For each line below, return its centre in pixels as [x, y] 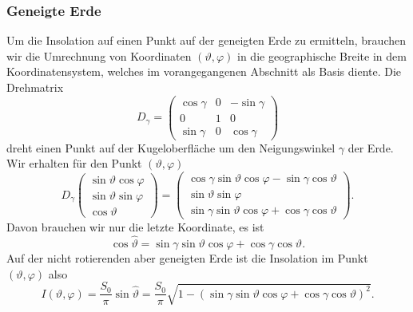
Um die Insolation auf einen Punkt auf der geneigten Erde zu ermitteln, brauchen [206, 40]
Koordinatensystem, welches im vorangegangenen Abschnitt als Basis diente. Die [204, 71]
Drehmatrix [35, 87]
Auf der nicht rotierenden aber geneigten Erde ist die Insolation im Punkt [187, 257]
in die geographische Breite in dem [322, 55]
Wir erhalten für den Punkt [74, 163]
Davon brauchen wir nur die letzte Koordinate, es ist [135, 227]
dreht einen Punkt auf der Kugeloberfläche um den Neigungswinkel [171, 147]
